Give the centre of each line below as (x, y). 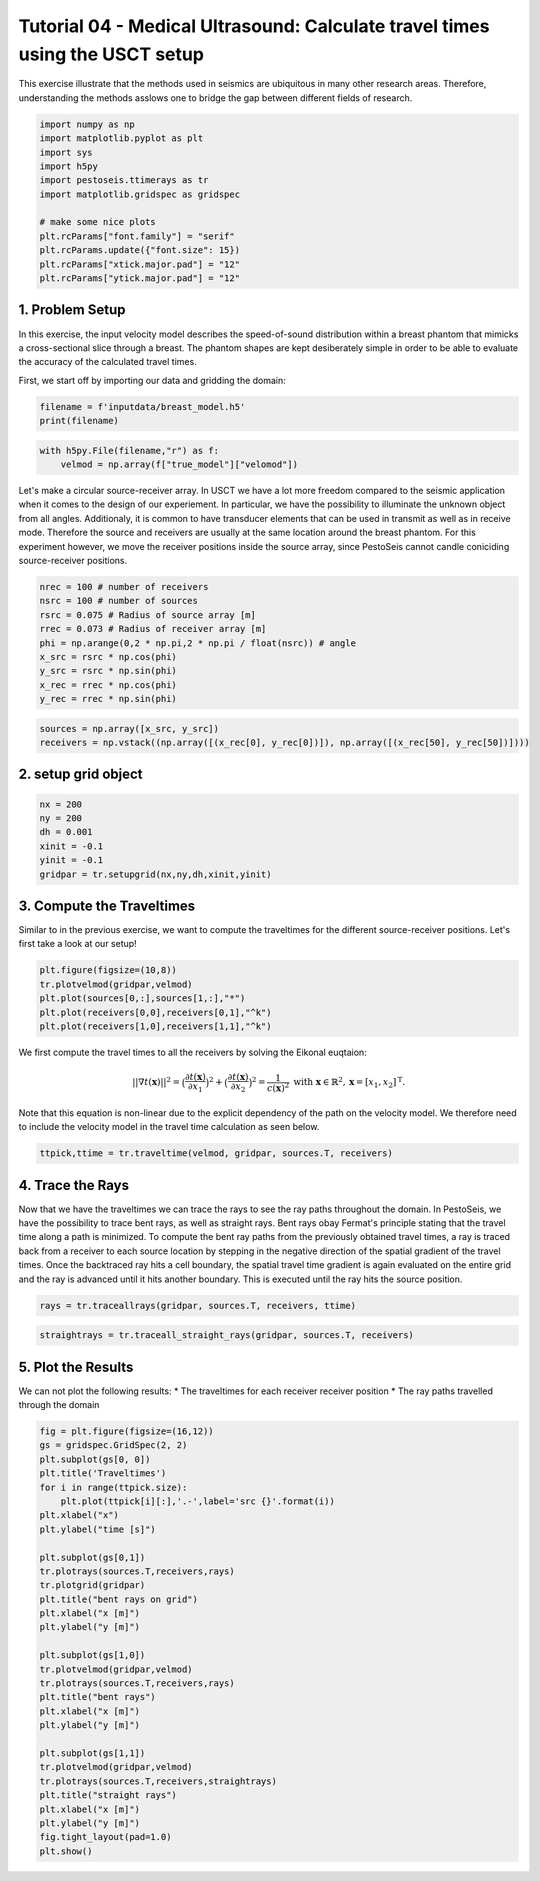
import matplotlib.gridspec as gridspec (139, 194)
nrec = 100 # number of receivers (124, 586)
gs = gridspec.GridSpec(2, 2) (113, 1445)
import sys (66, 152)
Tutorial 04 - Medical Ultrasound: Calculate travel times (254, 26)
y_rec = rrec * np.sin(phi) (108, 699)
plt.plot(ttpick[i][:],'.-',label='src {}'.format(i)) (197, 1501)
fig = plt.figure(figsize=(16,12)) (126, 1431)
